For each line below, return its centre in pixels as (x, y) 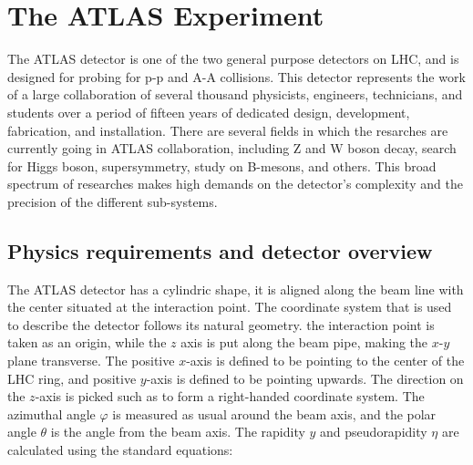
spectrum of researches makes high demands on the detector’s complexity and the (235, 184)
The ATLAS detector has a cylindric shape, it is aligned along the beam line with (236, 289)
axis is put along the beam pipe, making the (304, 342)
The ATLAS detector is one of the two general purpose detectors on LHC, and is (233, 59)
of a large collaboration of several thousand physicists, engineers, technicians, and (235, 94)
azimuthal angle (51, 413)
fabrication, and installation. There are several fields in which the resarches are (228, 130)
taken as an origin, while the (87, 342)
